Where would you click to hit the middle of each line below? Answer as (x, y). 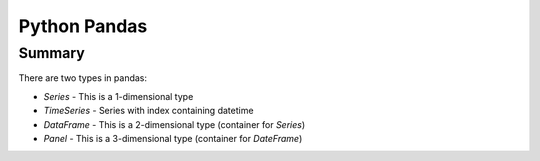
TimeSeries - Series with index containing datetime (148, 111)
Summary (51, 53)
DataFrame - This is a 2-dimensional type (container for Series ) (174, 124)
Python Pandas (83, 26)
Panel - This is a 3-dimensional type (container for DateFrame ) (173, 138)
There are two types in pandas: (83, 78)
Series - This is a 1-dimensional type (118, 96)
